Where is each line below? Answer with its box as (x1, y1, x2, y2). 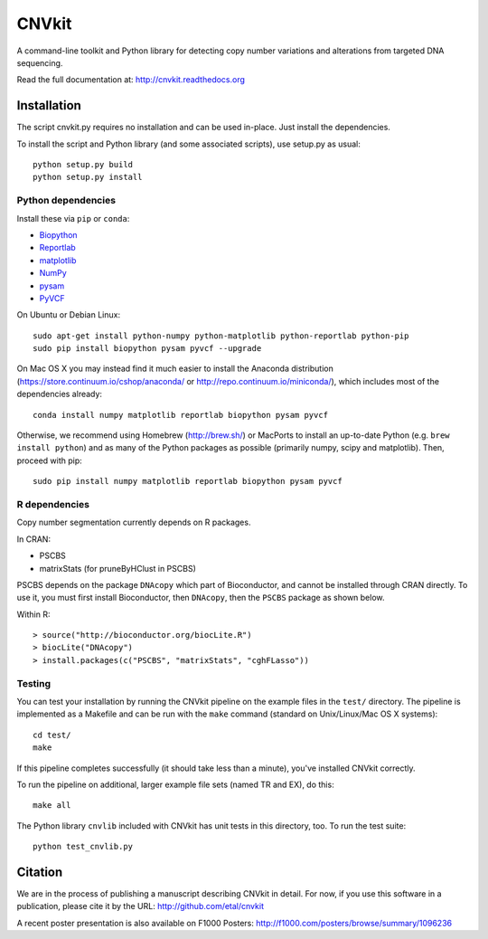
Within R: (16, 609, 51, 620)
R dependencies (16, 498, 90, 510)
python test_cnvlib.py (33, 841, 134, 852)
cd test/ (33, 729, 71, 740)
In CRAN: (16, 534, 52, 545)
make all (33, 801, 71, 811)
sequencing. (16, 57, 63, 68)
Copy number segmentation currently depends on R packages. (16, 517, 251, 528)
